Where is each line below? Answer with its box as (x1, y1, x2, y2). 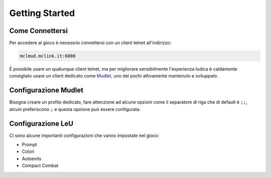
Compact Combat (22, 162, 59, 168)
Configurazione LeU (9, 119, 74, 127)
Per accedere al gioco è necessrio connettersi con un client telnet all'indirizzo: (9, 40, 172, 46)
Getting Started (9, 7, 75, 18)
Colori (22, 148, 35, 154)
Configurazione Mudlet (9, 86, 84, 94)
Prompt (22, 141, 37, 147)
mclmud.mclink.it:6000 (20, 53, 76, 59)
